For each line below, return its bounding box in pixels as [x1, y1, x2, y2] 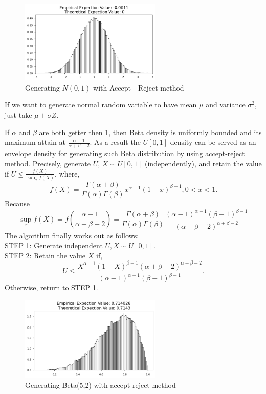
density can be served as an [170, 137, 256, 147]
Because [5, 198, 30, 209]
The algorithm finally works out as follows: [5, 230, 139, 240]
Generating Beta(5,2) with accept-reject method [25, 379, 176, 390]
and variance [206, 99, 246, 110]
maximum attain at [5, 137, 65, 147]
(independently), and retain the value [145, 158, 262, 169]
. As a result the [90, 137, 141, 147]
